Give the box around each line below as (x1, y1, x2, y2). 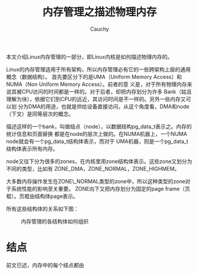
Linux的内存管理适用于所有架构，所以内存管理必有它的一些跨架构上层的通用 (6, 66, 191, 73)
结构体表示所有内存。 (6, 145, 58, 152)
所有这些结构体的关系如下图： (6, 205, 79, 212)
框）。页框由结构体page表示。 (6, 192, 79, 199)
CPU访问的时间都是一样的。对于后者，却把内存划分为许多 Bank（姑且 (21, 88, 192, 95)
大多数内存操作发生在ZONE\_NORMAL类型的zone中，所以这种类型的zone (6, 177, 186, 184)
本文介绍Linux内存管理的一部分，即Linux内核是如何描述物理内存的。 (6, 53, 173, 60)
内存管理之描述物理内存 (42, 5, 157, 19)
